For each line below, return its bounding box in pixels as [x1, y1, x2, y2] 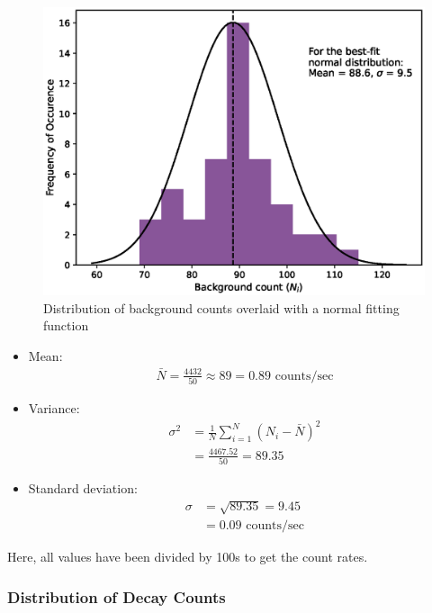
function [43, 316, 89, 335]
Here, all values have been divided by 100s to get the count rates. [7, 547, 368, 566]
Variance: [28, 399, 80, 417]
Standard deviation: [28, 478, 138, 497]
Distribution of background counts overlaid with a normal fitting [43, 298, 400, 317]
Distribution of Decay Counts [7, 585, 226, 608]
